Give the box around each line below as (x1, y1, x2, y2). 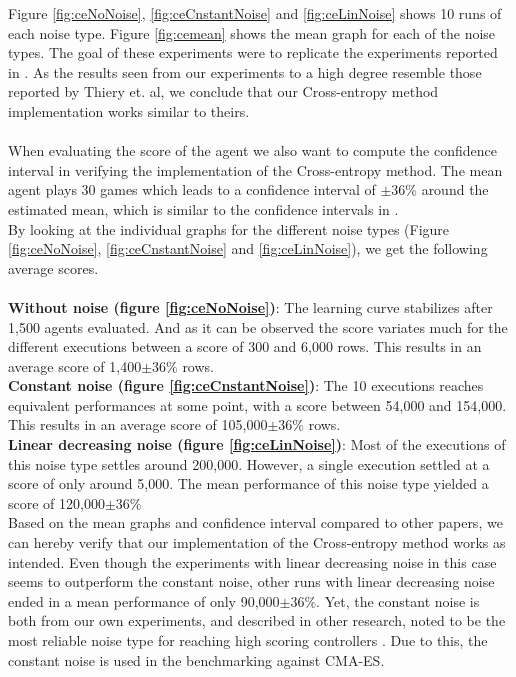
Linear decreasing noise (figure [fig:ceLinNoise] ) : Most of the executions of (8, 434, 506, 455)
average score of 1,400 (8, 355, 142, 376)
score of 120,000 (8, 492, 105, 513)
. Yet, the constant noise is (316, 590, 480, 611)
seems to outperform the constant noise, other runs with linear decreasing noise (8, 571, 495, 592)
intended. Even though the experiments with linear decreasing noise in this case (8, 551, 497, 572)
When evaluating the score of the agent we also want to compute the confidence (8, 140, 497, 161)
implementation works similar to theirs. (8, 100, 250, 121)
